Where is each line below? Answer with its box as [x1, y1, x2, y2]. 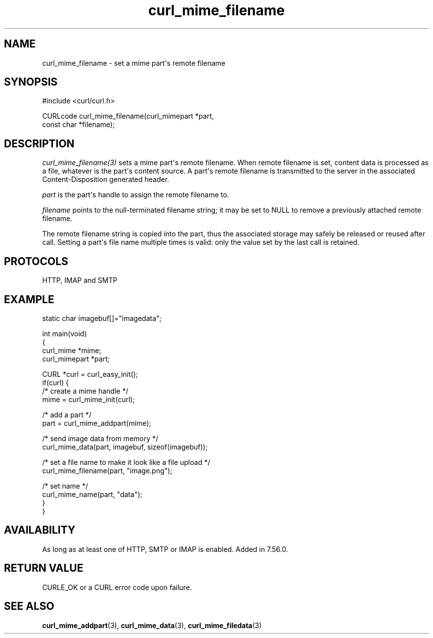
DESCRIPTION [4, 137, 75, 150]
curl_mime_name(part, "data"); [42, 490, 142, 499]
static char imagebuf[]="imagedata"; [42, 314, 162, 322]
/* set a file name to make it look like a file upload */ [42, 457, 211, 466]
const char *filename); [42, 120, 115, 129]
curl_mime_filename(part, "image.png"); [42, 466, 173, 475]
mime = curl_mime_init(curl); [42, 395, 135, 404]
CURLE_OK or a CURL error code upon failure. [42, 583, 192, 592]
